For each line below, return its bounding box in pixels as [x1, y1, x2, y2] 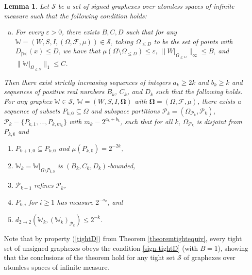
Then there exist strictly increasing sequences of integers [4, 77, 171, 87]
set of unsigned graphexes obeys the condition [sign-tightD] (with [4, 243, 198, 253]
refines [34, 180, 53, 190]
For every [15, 27, 44, 37]
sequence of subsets [4, 105, 60, 115]
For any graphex [4, 96, 52, 106]
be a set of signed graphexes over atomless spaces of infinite [58, 1, 235, 11]
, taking [110, 36, 134, 46]
